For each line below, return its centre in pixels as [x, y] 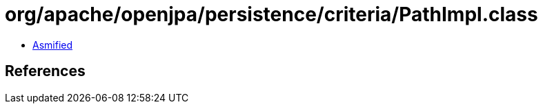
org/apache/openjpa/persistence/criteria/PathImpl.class [271, 14]
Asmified [53, 45]
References [45, 71]
